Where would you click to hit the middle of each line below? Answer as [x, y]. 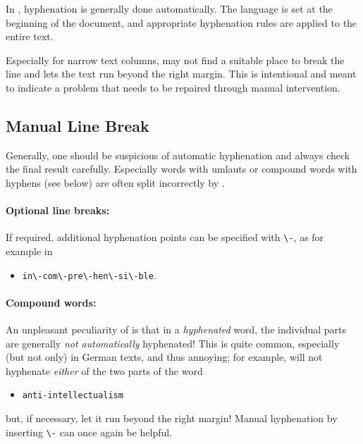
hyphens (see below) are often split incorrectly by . [115, 182]
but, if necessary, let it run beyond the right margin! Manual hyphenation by [172, 418]
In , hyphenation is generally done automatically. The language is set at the [169, 8]
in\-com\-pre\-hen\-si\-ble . [89, 275]
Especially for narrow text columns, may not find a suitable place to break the [175, 60]
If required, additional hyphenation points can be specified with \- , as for [165, 237]
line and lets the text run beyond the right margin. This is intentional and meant [181, 74]
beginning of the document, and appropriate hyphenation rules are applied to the [181, 22]
